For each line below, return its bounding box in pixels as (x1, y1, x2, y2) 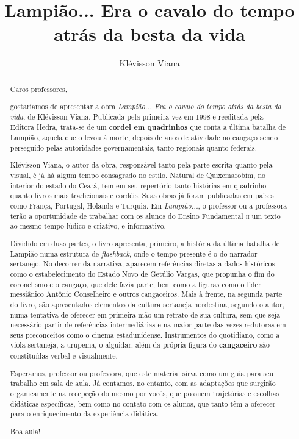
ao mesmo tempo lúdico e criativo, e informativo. (10, 221, 166, 231)
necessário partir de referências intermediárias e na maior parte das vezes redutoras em (10, 319, 286, 330)
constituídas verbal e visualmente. (10, 351, 118, 361)
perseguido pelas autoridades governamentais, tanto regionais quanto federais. (10, 142, 257, 152)
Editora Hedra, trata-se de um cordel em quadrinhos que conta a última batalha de (10, 121, 286, 132)
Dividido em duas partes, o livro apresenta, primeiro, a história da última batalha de (10, 238, 280, 248)
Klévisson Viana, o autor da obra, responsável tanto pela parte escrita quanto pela (10, 160, 273, 170)
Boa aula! (10, 426, 41, 436)
